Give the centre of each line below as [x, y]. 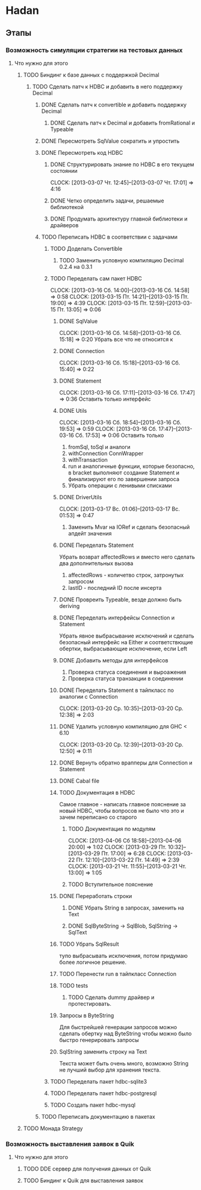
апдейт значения [90, 533]
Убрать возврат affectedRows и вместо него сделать [127, 557]
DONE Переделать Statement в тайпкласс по [116, 690]
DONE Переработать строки [96, 896]
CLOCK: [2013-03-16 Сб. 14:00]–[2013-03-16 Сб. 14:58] [120, 290]
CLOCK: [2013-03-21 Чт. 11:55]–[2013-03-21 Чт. [127, 866]
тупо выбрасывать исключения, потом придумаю [123, 956]
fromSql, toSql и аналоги [99, 447]
